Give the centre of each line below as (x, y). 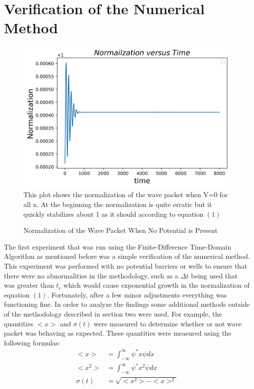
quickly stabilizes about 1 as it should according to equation (114, 214)
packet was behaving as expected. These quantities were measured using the (118, 333)
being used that (214, 275)
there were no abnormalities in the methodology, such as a (91, 275)
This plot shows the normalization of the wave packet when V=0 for (126, 194)
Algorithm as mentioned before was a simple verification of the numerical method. (127, 256)
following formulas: (32, 342)
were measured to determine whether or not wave (168, 323)
